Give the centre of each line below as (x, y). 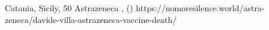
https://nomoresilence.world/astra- (200, 8)
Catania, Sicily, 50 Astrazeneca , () (69, 8)
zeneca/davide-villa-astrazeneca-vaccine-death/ (91, 19)
